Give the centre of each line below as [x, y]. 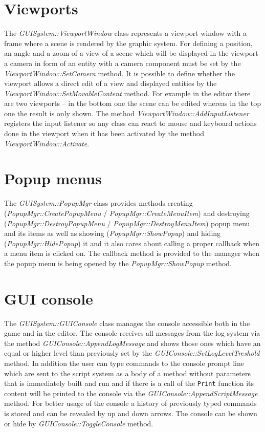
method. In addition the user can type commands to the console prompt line [124, 363]
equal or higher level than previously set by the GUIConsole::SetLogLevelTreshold [132, 353]
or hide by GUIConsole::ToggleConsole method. [79, 423]
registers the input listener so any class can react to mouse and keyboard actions [130, 123]
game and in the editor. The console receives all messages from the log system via [132, 333]
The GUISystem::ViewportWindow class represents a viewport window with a [126, 33]
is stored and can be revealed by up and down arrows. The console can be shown [131, 413]
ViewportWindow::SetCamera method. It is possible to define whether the [119, 73]
